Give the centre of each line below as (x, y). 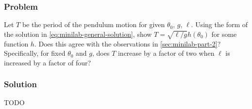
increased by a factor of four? (48, 62)
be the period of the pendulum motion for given (93, 24)
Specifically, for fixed (35, 53)
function (16, 43)
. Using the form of (219, 24)
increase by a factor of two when (166, 53)
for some (224, 34)
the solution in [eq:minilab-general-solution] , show (78, 34)
